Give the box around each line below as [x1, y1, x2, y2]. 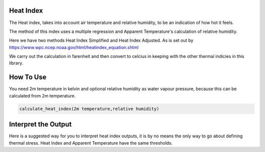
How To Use [9, 73, 47, 81]
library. [9, 60, 24, 66]
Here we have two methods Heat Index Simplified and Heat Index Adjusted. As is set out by [9, 37, 194, 44]
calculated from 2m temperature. [9, 93, 76, 99]
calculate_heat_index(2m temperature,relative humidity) [19, 106, 159, 111]
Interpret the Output [9, 120, 72, 128]
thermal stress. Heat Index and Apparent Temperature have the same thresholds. [9, 140, 173, 146]
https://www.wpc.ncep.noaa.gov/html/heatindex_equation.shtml [9, 44, 139, 50]
